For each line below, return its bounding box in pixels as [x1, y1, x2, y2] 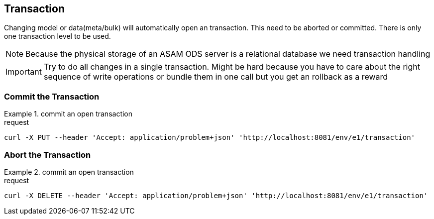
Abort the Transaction [4, 149, 91, 160]
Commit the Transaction [4, 91, 100, 102]
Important [5, 67, 42, 77]
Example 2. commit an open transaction [4, 167, 134, 176]
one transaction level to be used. [4, 32, 111, 41]
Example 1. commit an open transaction [4, 109, 133, 118]
